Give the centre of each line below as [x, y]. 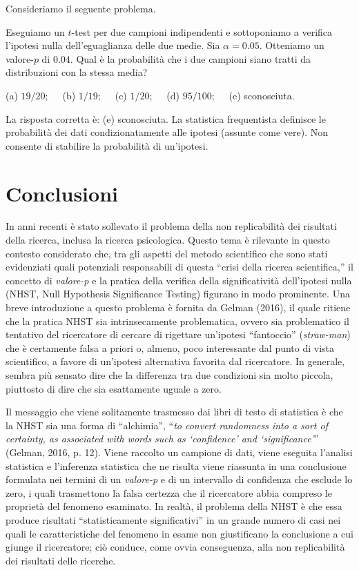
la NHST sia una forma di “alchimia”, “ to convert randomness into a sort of [167, 425]
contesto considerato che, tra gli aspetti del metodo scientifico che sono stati [167, 253]
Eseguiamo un [35, 31]
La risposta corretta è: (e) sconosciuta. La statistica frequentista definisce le [166, 118]
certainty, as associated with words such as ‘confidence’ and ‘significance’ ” [162, 439]
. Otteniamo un [292, 45]
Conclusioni [62, 193]
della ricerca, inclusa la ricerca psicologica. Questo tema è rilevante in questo [168, 240]
